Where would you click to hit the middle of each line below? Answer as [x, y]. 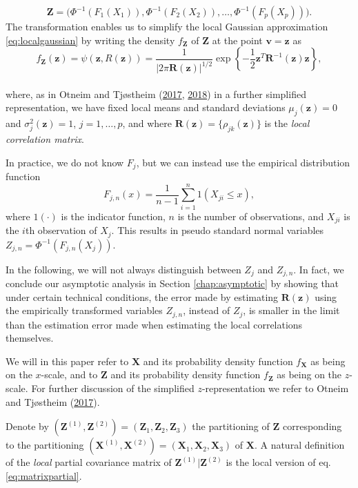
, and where [147, 123]
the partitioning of [231, 426]
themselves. [30, 338]
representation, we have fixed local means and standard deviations [146, 107]
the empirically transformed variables [84, 310]
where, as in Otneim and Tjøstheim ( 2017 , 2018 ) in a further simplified [156, 94]
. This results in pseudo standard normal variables [218, 230]
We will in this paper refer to [67, 361]
